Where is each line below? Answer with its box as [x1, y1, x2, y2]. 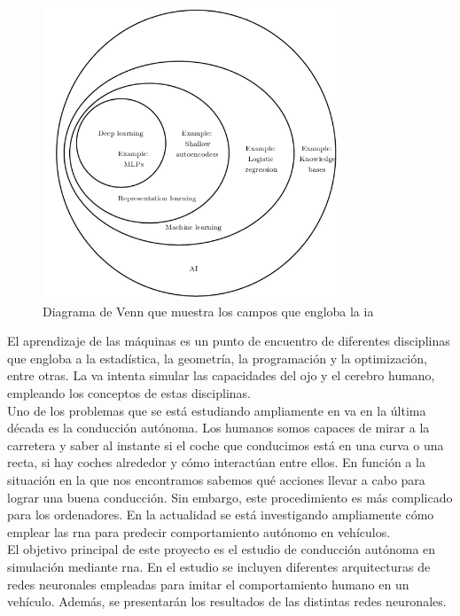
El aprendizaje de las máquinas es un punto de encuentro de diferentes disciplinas [7, 331, 450, 350]
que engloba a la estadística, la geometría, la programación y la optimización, [7, 348, 427, 367]
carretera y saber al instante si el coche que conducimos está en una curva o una [7, 435, 444, 454]
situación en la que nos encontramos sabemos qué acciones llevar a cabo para [7, 471, 425, 489]
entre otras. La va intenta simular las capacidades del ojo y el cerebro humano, [7, 366, 435, 385]
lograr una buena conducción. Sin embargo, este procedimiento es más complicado [7, 487, 453, 506]
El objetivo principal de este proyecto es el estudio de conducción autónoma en [7, 540, 436, 558]
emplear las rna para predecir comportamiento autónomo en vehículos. [7, 522, 391, 541]
